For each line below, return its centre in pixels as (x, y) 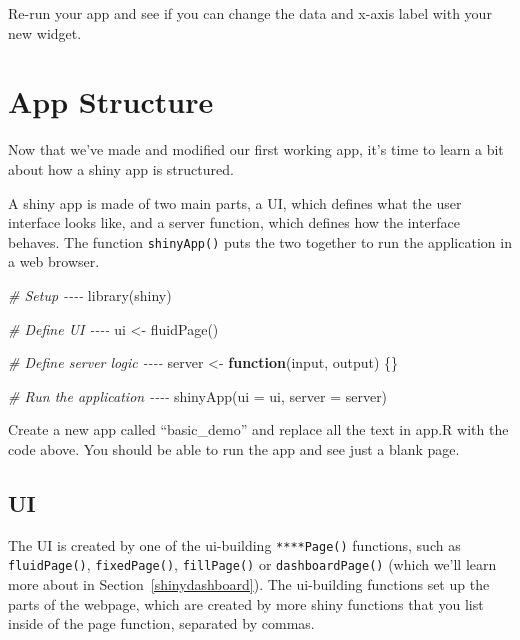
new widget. (45, 32)
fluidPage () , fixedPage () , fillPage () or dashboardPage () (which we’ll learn (252, 564)
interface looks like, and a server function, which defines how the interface (234, 222)
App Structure (111, 101)
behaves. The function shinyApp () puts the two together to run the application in (260, 241)
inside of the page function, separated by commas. (161, 623)
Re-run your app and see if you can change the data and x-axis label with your (250, 13)
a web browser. (54, 261)
